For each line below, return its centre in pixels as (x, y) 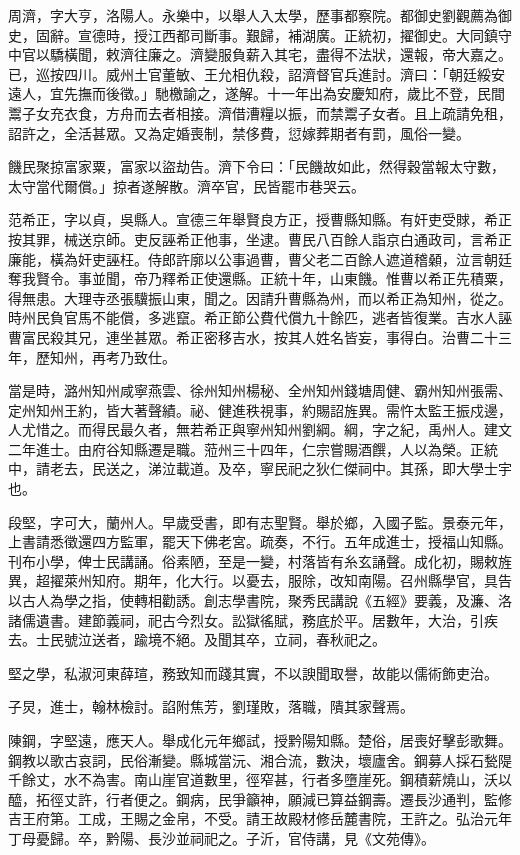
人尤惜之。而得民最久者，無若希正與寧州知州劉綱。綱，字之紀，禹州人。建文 (260, 429)
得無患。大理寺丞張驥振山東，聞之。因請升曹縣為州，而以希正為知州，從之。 (260, 297)
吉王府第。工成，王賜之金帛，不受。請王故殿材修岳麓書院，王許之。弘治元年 (260, 818)
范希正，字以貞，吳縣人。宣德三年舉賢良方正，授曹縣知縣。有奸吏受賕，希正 (260, 219)
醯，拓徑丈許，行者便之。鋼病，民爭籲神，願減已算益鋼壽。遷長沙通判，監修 (260, 798)
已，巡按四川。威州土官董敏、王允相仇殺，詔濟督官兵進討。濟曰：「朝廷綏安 (256, 73)
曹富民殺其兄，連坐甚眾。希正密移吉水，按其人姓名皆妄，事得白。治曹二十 (253, 336)
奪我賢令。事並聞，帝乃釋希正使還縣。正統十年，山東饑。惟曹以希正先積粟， (260, 278)
